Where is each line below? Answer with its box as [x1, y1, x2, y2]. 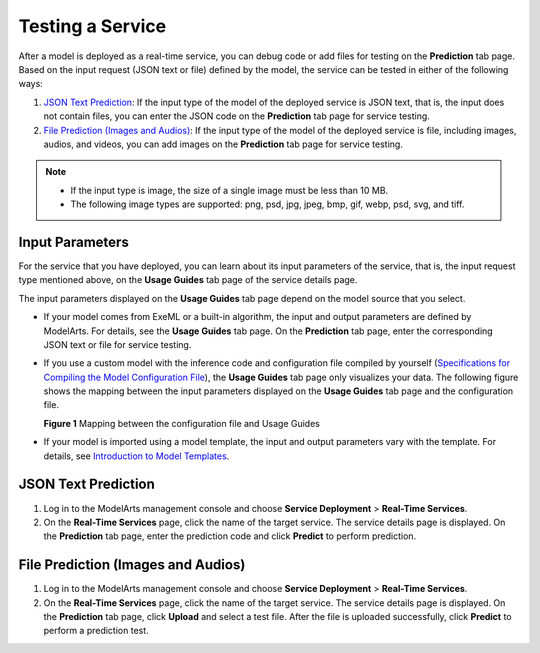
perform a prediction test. [43, 625, 149, 637]
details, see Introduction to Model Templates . [43, 450, 230, 462]
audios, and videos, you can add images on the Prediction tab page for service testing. [43, 138, 404, 150]
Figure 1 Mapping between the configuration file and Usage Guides [43, 417, 320, 429]
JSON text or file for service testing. [43, 338, 192, 350]
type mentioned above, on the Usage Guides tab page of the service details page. [18, 274, 358, 286]
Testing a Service [18, 15, 167, 37]
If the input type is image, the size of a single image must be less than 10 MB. [70, 184, 389, 196]
